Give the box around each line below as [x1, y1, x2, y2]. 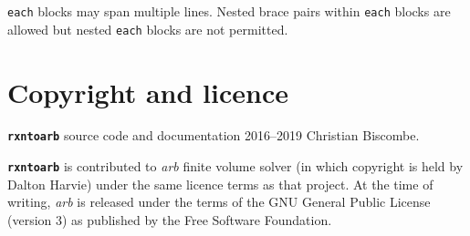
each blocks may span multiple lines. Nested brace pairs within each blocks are [7, 2, 451, 20]
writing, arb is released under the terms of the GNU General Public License [7, 192, 431, 211]
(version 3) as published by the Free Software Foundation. [7, 210, 332, 229]
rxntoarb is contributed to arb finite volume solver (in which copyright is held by [7, 157, 464, 176]
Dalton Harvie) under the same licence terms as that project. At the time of [7, 174, 433, 193]
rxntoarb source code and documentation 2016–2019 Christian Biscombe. [7, 126, 420, 145]
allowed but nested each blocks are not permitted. [7, 19, 288, 38]
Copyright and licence [7, 73, 288, 110]
